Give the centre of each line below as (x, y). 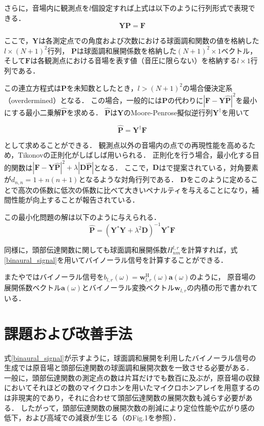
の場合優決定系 (207, 87)
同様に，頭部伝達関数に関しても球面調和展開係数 (86, 250)
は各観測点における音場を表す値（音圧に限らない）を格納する (134, 60)
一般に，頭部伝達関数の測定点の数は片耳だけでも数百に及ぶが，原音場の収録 (132, 377)
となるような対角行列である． (128, 179)
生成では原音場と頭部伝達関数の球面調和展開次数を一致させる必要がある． (129, 368)
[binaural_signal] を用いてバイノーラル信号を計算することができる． (116, 259)
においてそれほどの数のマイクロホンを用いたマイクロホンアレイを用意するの (132, 387)
